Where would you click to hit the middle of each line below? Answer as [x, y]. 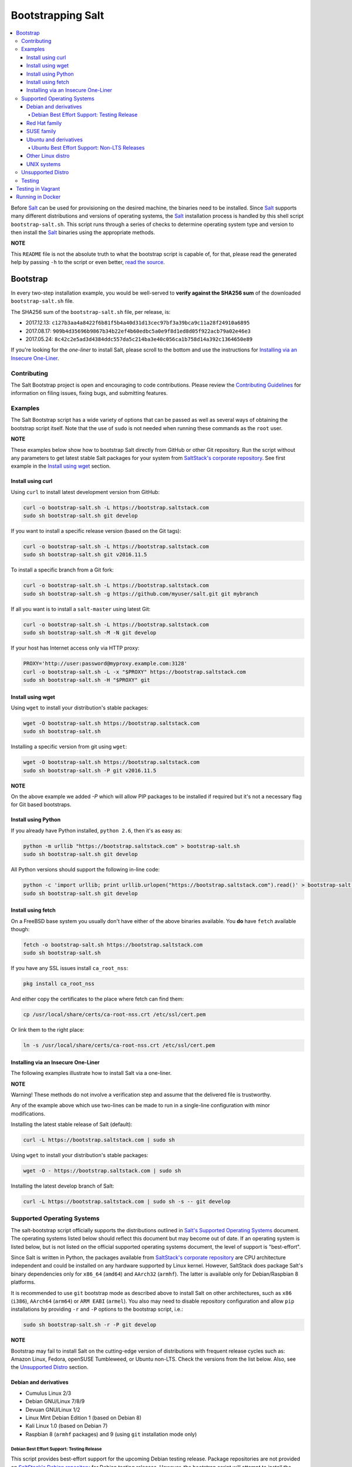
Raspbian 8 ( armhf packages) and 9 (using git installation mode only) [111, 1434]
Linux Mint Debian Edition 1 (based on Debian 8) [84, 1418]
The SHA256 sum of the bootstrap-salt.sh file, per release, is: [91, 312]
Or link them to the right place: [48, 1030]
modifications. [28, 1113]
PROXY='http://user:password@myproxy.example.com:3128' [105, 664]
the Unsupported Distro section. [50, 1367]
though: [20, 929]
